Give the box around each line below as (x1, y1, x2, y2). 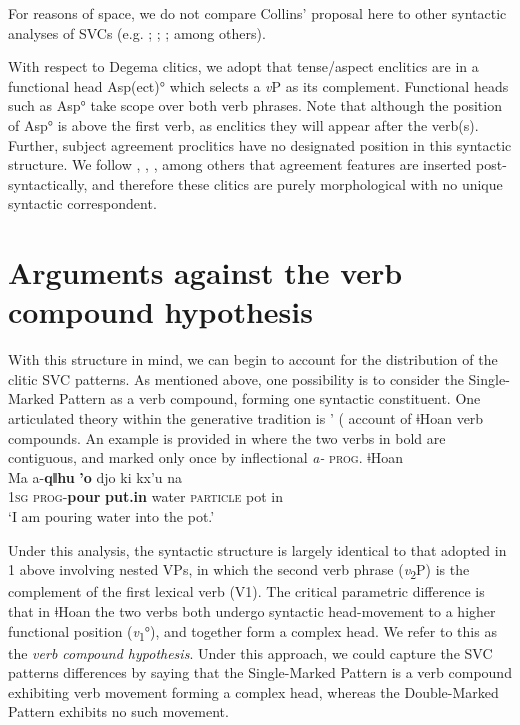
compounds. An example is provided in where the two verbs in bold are (8, 427, 446, 448)
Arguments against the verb (8, 252, 403, 293)
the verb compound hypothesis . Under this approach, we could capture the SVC (8, 642, 493, 663)
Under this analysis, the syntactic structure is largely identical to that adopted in (8, 539, 507, 560)
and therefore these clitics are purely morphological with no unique (92, 173, 503, 194)
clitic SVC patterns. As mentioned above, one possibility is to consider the (8, 368, 464, 389)
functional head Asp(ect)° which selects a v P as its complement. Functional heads (8, 75, 509, 96)
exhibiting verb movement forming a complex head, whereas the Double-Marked (8, 681, 499, 702)
